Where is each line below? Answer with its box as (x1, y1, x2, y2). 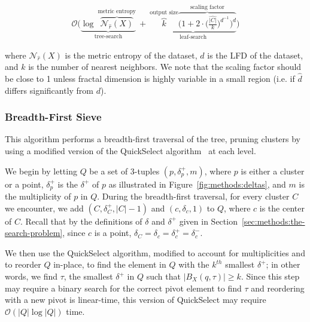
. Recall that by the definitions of (20, 214, 142, 227)
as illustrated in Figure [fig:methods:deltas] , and (108, 177, 286, 190)
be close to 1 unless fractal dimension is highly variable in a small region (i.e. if (5, 72, 295, 85)
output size (150, 10, 178, 16)
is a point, (94, 226, 132, 239)
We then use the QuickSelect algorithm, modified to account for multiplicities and (5, 246, 305, 259)
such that (146, 270, 181, 283)
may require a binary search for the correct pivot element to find (5, 281, 242, 294)
